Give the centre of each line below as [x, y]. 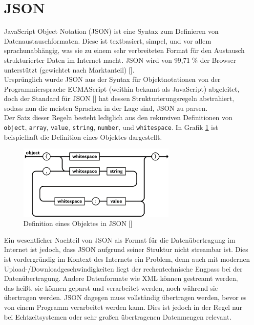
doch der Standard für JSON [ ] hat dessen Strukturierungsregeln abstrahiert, [119, 98]
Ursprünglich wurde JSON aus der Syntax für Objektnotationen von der [112, 79]
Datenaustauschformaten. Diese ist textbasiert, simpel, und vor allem [108, 40]
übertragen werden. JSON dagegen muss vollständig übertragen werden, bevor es [125, 297]
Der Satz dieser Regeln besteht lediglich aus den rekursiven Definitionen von [118, 117]
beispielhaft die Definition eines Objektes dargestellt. [83, 137]
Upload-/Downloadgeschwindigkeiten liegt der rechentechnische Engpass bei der [123, 268]
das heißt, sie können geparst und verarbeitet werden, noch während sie [111, 287]
